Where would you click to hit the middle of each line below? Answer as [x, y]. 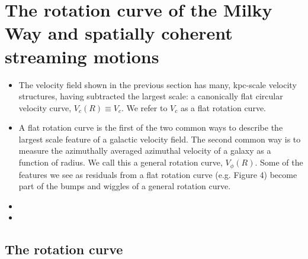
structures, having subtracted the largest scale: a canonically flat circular [151, 96]
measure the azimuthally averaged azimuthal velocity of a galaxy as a [145, 150]
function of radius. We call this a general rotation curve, [121, 162]
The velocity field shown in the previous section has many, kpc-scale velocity [158, 84]
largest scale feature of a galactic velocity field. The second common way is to [160, 139]
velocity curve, [45, 107]
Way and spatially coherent [119, 33]
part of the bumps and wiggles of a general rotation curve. [125, 186]
